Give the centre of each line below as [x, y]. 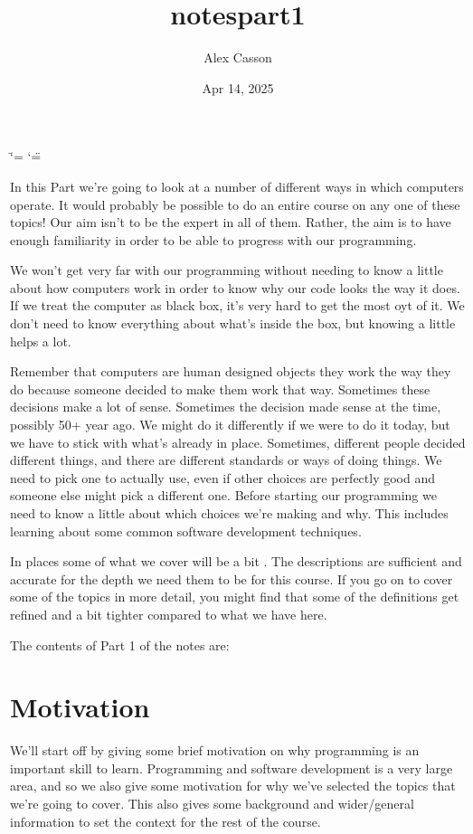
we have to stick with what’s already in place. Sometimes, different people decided [238, 442]
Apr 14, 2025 [238, 87]
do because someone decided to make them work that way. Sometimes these [220, 389]
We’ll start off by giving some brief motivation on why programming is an [215, 750]
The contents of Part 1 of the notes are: [120, 644]
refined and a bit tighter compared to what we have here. [169, 614]
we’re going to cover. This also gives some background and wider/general [212, 804]
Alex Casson [238, 57]
